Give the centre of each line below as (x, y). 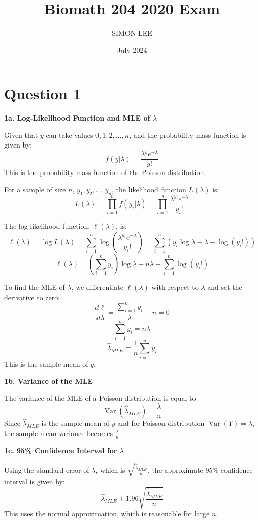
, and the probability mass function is (188, 135)
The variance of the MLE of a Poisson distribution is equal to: (101, 398)
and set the (225, 287)
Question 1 (43, 93)
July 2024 (132, 50)
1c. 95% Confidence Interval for (61, 450)
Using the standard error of (47, 469)
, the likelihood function (149, 189)
